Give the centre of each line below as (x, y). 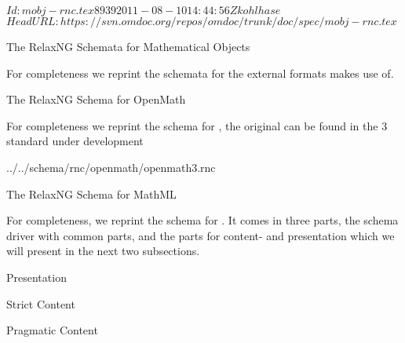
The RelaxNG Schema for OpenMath (96, 99)
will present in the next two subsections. (103, 251)
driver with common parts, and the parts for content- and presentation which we (201, 235)
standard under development (75, 141)
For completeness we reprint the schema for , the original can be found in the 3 (197, 125)
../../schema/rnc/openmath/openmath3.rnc (111, 167)
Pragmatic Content (52, 330)
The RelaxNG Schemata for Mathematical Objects (128, 46)
